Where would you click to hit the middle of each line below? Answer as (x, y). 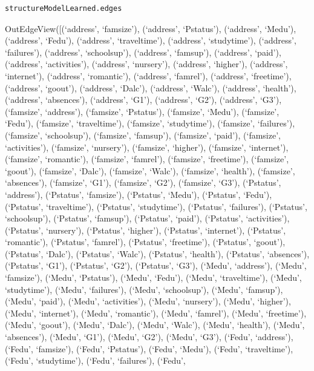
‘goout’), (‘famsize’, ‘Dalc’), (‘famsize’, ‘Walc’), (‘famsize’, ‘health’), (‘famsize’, (150, 170)
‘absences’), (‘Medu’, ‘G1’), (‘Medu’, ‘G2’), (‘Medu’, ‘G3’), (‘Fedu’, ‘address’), (149, 337)
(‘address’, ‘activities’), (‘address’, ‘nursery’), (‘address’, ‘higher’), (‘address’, (146, 64)
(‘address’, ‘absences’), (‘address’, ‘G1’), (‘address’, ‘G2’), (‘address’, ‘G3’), (143, 100)
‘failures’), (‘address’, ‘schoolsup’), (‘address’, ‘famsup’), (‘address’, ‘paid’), (143, 52)
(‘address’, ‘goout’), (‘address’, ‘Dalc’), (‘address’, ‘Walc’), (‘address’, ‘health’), (151, 87)
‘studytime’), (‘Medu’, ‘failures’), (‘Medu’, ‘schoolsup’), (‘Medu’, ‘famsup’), (144, 289)
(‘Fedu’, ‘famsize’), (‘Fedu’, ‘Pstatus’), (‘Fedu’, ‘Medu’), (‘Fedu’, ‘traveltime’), (149, 348)
